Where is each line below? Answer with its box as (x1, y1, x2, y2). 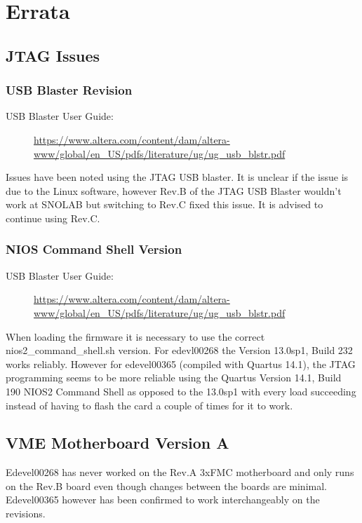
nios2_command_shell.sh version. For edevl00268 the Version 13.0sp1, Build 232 (6, 343, 353, 358)
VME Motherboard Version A (6, 432, 229, 454)
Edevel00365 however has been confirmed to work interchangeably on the (6, 492, 320, 507)
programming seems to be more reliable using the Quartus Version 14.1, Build (6, 370, 342, 385)
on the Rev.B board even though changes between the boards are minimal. (6, 478, 327, 493)
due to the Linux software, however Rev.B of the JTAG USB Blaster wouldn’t (6, 183, 342, 198)
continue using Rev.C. (6, 210, 100, 225)
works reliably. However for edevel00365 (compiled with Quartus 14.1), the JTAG (6, 356, 356, 371)
